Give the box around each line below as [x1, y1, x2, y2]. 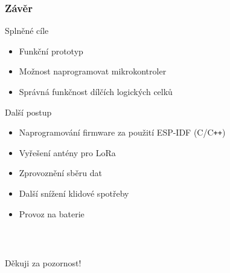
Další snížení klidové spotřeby [19, 187, 129, 200]
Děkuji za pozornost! [5, 257, 81, 269]
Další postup [5, 105, 52, 118]
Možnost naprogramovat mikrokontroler [19, 65, 167, 77]
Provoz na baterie [19, 207, 85, 220]
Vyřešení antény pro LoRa [19, 146, 116, 159]
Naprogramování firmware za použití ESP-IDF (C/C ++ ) [19, 126, 226, 139]
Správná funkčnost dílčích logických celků [19, 85, 173, 97]
